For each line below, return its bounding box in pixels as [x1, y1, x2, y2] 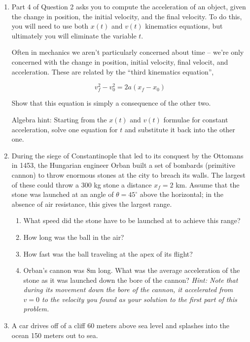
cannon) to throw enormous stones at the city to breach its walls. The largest [11, 169, 246, 180]
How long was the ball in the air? [23, 231, 124, 242]
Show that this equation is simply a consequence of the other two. [11, 98, 211, 108]
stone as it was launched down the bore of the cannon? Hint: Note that [23, 274, 238, 285]
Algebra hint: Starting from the [11, 114, 107, 124]
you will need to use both [11, 21, 89, 31]
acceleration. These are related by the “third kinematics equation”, [11, 66, 214, 76]
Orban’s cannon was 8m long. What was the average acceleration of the [23, 265, 240, 275]
